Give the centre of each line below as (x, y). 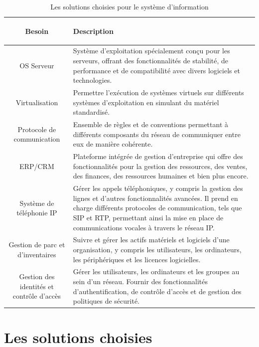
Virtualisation (37, 102)
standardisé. (91, 112)
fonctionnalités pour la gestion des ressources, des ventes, (160, 166)
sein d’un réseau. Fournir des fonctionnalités (140, 281)
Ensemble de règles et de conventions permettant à (151, 124)
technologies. (92, 80)
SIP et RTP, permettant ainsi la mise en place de (148, 217)
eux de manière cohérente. (113, 144)
